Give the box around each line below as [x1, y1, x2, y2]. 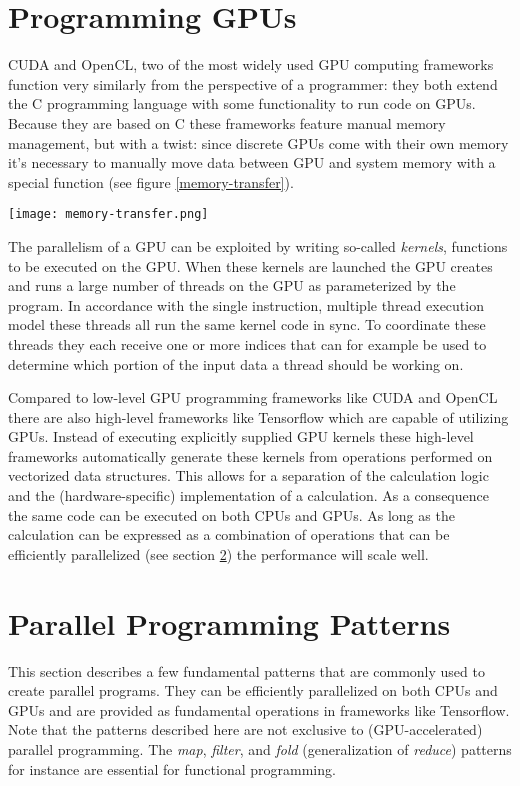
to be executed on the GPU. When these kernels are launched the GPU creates [8, 255, 493, 276]
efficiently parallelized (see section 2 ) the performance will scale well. [8, 543, 429, 564]
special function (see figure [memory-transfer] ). [8, 171, 294, 192]
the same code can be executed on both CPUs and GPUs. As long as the [8, 504, 455, 525]
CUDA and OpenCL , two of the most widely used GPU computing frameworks [8, 54, 494, 75]
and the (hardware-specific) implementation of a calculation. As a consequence [8, 485, 489, 506]
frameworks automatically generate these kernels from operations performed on [8, 445, 493, 466]
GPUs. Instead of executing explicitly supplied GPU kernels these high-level [8, 426, 474, 447]
